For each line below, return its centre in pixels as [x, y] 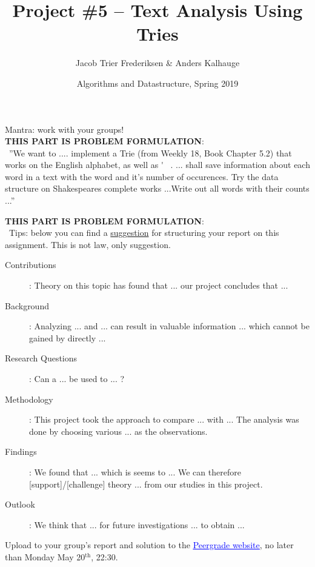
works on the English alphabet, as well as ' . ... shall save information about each [157, 165]
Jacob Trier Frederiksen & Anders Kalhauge [157, 63]
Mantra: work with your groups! [65, 129]
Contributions [31, 265]
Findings [21, 451]
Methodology [29, 399]
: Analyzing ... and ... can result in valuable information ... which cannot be [169, 326]
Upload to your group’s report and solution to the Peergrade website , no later [149, 545]
